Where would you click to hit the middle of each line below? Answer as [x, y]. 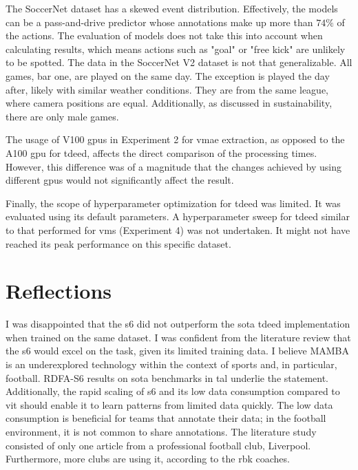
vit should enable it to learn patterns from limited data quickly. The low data [169, 404]
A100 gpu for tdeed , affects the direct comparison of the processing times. [161, 152]
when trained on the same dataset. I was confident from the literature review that [178, 337]
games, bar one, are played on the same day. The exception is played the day [168, 75]
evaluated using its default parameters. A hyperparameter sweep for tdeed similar [178, 216]
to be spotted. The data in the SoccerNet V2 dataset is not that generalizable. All [179, 62]
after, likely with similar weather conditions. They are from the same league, [167, 89]
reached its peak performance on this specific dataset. [118, 243]
